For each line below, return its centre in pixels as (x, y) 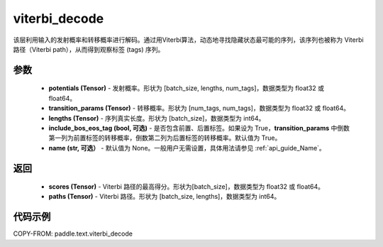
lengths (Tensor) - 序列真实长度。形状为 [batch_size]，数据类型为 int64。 (157, 118)
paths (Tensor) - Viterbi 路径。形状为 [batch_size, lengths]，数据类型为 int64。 (165, 197)
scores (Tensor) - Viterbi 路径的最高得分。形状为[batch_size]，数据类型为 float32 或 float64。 (187, 187)
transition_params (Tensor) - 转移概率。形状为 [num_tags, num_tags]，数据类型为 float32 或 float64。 (199, 108)
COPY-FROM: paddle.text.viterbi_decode (73, 234)
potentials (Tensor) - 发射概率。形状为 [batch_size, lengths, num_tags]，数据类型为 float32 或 (186, 88)
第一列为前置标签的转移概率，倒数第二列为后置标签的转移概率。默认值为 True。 (165, 138)
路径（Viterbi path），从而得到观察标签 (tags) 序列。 (89, 49)
